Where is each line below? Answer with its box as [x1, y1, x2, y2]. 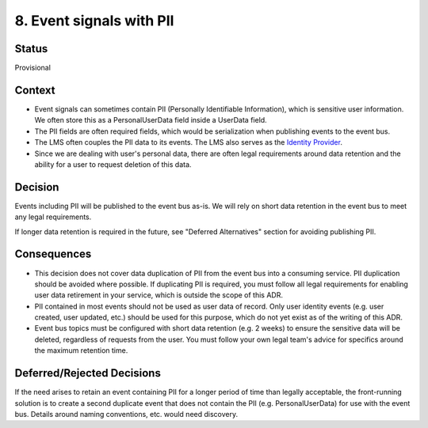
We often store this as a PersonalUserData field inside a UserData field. [34, 116, 267, 125]
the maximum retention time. [34, 346, 128, 355]
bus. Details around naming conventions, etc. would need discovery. [14, 409, 238, 419]
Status [14, 42, 48, 55]
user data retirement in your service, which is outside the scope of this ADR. [34, 290, 283, 300]
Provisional [14, 63, 52, 73]
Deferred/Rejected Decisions [14, 366, 162, 380]
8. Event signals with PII [14, 12, 174, 29]
